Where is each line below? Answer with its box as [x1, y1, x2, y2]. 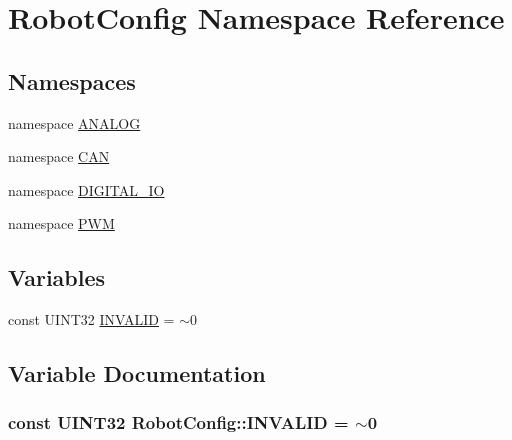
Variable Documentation [8, 358, 266, 389]
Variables [8, 262, 106, 293]
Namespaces [8, 65, 136, 96]
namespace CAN [8, 146, 110, 167]
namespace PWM [8, 213, 115, 234]
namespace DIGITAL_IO [8, 179, 165, 200]
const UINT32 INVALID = [8, 309, 175, 330]
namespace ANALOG [8, 112, 141, 133]
